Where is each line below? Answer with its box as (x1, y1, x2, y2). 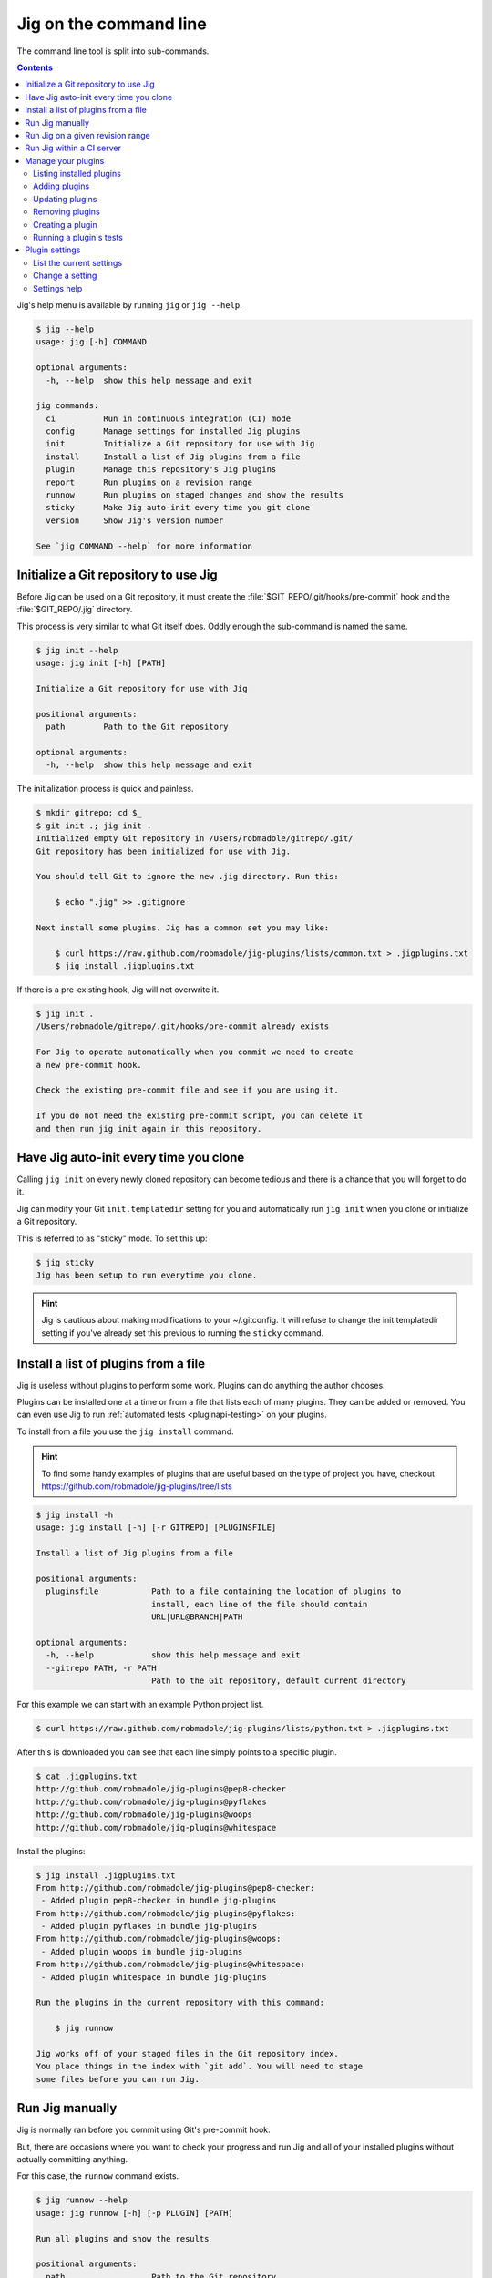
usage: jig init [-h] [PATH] (36, 658, 167, 669)
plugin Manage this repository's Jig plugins (46, 465, 277, 475)
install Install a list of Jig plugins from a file (46, 451, 301, 462)
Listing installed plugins (33, 169, 122, 180)
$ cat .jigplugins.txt (36, 1770, 138, 1781)
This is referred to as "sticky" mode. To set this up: (16, 1233, 209, 1244)
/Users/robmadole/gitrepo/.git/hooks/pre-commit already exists (36, 1021, 330, 1031)
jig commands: (36, 401, 99, 411)
